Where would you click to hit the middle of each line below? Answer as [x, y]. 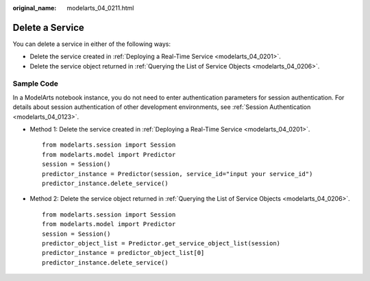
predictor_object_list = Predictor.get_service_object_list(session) [161, 243]
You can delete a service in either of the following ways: [92, 44]
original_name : [35, 8]
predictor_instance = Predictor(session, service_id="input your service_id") [177, 174]
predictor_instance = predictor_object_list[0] [123, 253]
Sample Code [35, 84]
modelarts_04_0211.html [100, 8]
